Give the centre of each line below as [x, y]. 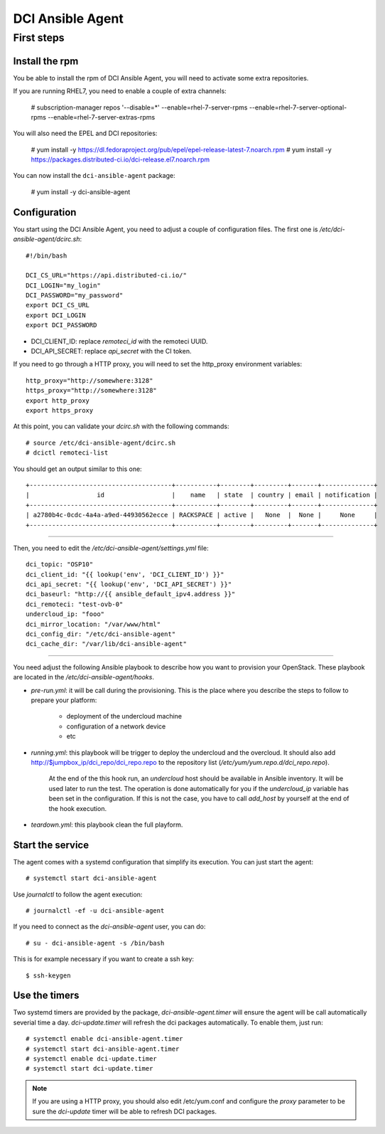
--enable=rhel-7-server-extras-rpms [101, 117]
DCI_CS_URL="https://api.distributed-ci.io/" [107, 275]
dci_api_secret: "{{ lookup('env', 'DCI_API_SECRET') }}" [129, 584]
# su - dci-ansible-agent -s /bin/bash [95, 943]
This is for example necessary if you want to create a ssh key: [104, 959]
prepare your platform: [64, 700]
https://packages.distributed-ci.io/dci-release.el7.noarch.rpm [120, 159]
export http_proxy [58, 401]
